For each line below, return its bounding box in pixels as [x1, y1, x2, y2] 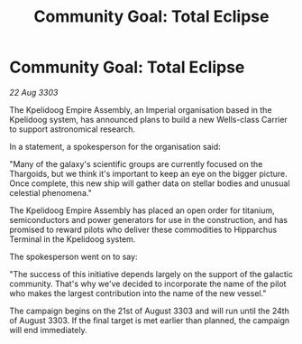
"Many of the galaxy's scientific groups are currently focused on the [9, 158, 263, 169]
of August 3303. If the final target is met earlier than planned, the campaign [9, 314, 290, 326]
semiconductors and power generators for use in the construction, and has [9, 214, 288, 225]
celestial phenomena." [9, 187, 92, 198]
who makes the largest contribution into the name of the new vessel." [9, 287, 267, 299]
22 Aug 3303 [9, 87, 59, 98]
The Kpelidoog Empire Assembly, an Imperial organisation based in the [9, 104, 272, 115]
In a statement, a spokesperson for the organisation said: [9, 141, 221, 152]
